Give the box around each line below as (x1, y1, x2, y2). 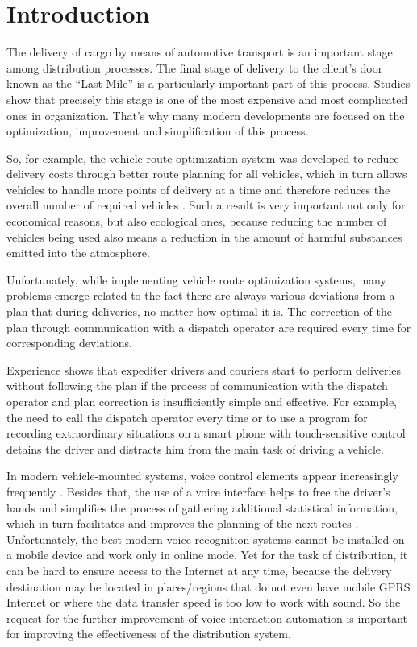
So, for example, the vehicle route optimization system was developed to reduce (6, 149, 399, 166)
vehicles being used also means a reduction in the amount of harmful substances (6, 228, 402, 245)
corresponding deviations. (6, 334, 132, 351)
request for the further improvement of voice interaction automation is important (6, 609, 408, 626)
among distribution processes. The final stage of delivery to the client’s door (6, 59, 383, 76)
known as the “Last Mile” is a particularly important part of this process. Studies (6, 75, 411, 92)
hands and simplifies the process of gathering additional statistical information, (6, 499, 398, 516)
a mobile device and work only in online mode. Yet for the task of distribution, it (6, 546, 408, 563)
